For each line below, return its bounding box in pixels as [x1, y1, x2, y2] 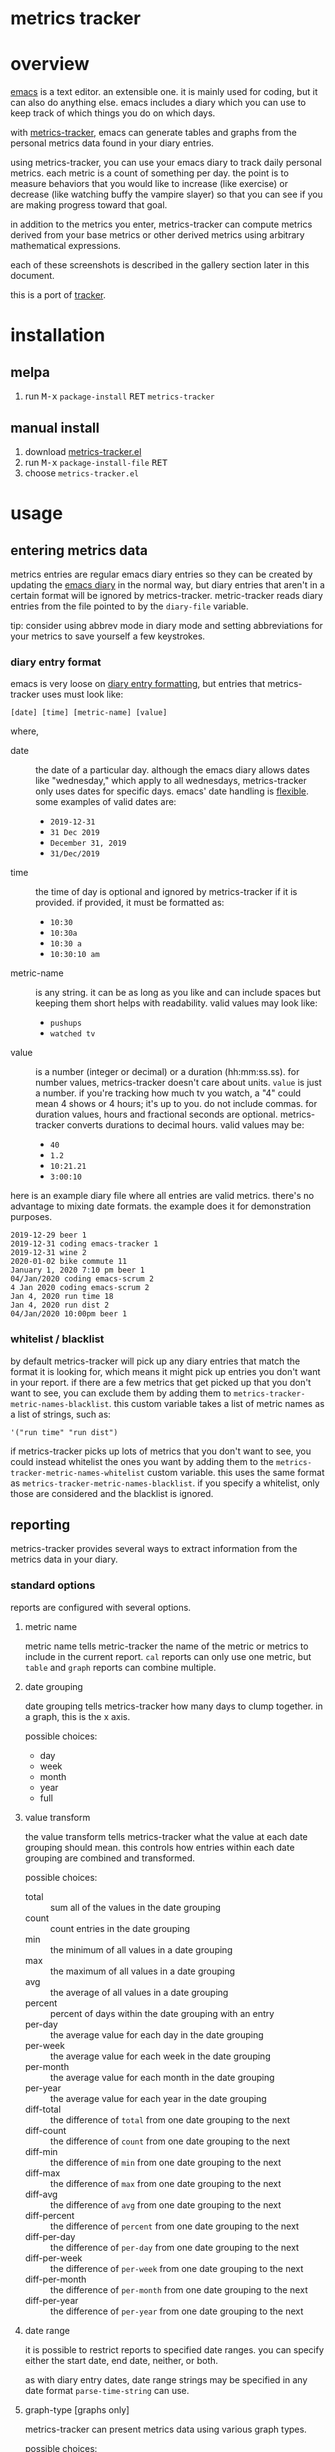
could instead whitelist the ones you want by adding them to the [10, 1455, 274, 1467]
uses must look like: [41, 688, 124, 701]
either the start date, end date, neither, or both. [24, 2354, 219, 2366]
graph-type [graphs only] [24, 2403, 130, 2416]
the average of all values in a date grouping [49, 1986, 229, 1998]
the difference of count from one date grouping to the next [49, 2135, 291, 2147]
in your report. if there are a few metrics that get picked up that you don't [10, 1376, 312, 1388]
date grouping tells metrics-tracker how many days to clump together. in [24, 1700, 323, 1712]
